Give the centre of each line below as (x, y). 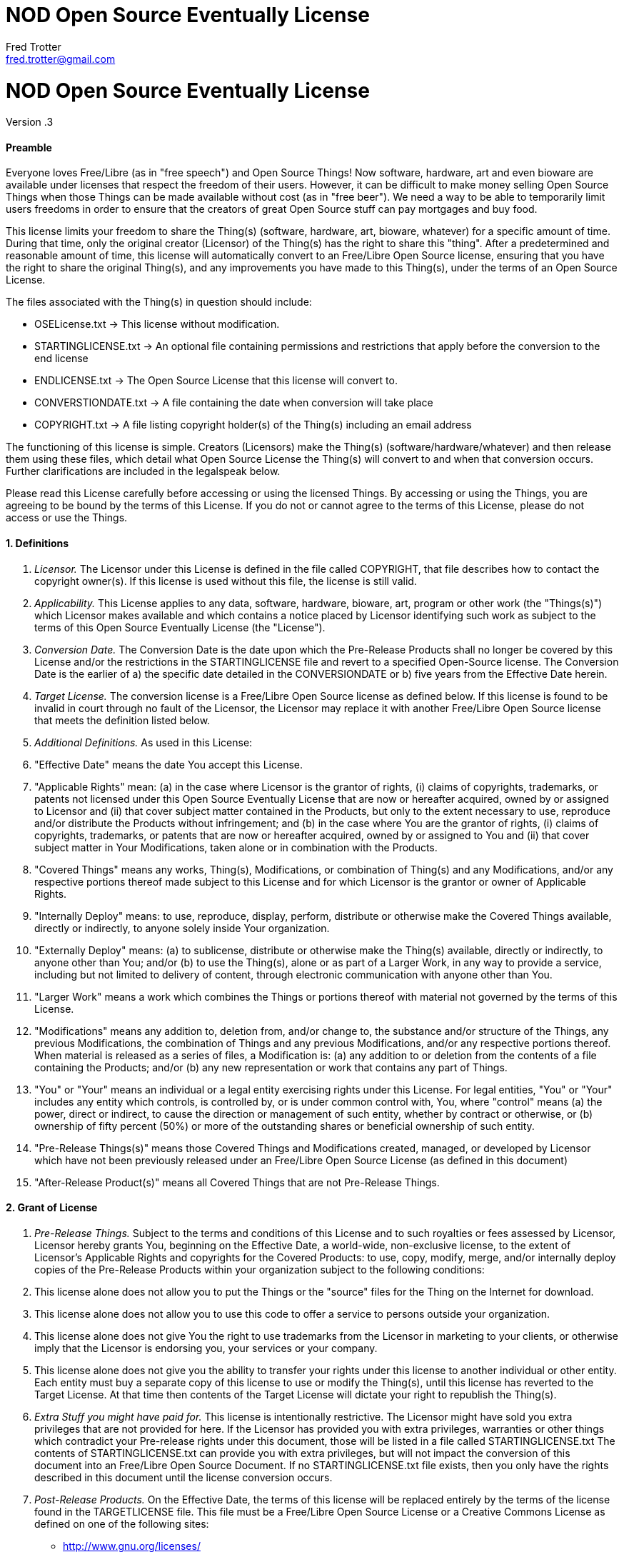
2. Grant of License (52, 1208)
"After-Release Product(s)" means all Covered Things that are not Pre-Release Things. (237, 1182)
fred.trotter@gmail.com (61, 59)
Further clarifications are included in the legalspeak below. (143, 471)
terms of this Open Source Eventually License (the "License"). (180, 627)
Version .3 (30, 122)
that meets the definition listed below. (122, 720)
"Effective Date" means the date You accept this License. (168, 764)
